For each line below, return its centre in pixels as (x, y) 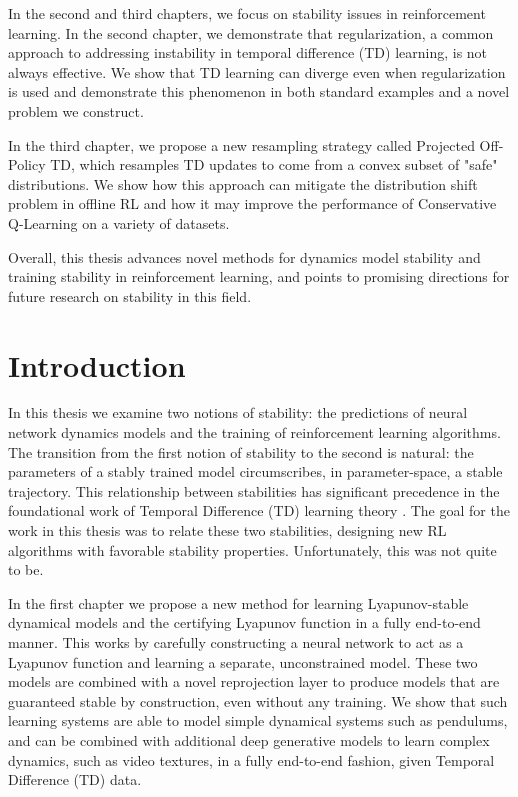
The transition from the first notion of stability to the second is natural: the (241, 451)
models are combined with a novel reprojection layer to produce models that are (254, 681)
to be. (26, 569)
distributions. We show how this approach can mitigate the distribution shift (243, 183)
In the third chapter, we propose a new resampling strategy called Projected (241, 144)
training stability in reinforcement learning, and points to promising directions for (259, 276)
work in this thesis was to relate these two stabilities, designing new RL (227, 530)
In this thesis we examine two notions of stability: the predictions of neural (238, 412)
